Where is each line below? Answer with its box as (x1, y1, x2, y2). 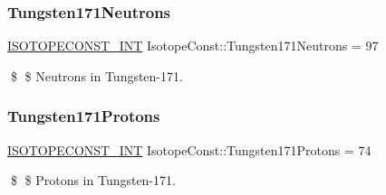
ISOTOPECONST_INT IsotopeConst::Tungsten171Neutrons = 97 (7, 36, 379, 55)
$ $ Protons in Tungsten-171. (10, 171, 176, 190)
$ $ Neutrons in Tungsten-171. (10, 66, 183, 85)
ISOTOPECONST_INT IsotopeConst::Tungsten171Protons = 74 (7, 140, 372, 159)
